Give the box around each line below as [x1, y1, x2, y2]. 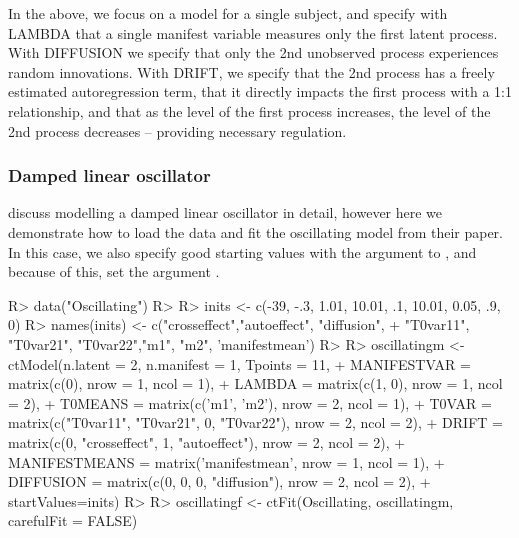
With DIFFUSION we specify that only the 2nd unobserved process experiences [8, 42, 499, 63]
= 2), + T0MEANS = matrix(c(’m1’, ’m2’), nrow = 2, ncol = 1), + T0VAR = [8, 392, 492, 413]
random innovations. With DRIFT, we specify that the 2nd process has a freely [8, 61, 495, 82]
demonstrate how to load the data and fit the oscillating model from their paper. [8, 221, 503, 242]
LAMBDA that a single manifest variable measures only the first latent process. [8, 22, 498, 43]
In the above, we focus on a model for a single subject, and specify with [8, 3, 448, 23]
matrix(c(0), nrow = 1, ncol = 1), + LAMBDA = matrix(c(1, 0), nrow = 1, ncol [8, 373, 503, 394]
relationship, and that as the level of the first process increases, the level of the [8, 100, 491, 121]
